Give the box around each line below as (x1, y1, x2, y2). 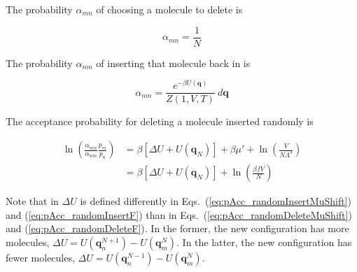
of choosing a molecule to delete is (96, 2, 243, 16)
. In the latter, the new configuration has (176, 234, 352, 249)
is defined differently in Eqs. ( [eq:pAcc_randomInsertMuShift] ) (80, 194, 351, 208)
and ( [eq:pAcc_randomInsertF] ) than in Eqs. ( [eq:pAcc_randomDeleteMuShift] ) (6, 207, 352, 222)
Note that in (6, 194, 59, 208)
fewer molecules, (6, 250, 75, 264)
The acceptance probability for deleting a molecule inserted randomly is (6, 114, 314, 129)
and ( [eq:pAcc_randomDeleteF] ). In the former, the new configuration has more (6, 221, 349, 236)
